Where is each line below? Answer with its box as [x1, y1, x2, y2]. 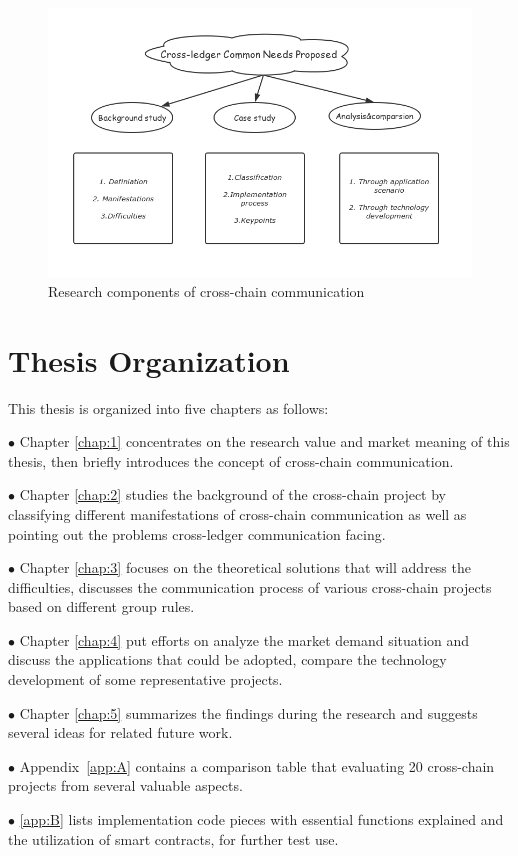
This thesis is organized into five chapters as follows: [8, 397, 329, 418]
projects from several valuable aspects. [8, 775, 243, 796]
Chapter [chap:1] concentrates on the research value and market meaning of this [19, 431, 510, 452]
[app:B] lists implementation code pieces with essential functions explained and [19, 809, 504, 830]
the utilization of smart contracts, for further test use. [8, 828, 339, 849]
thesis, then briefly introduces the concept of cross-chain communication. [8, 450, 454, 471]
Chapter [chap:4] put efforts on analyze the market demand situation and [19, 629, 470, 650]
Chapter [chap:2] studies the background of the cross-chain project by [19, 484, 446, 505]
